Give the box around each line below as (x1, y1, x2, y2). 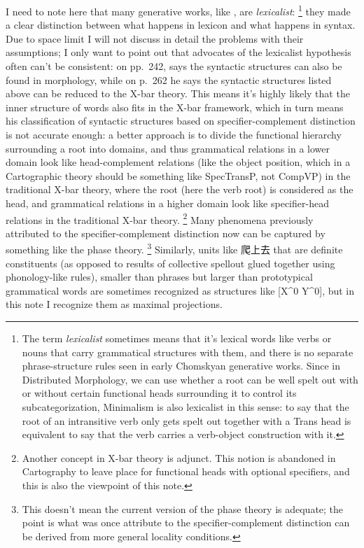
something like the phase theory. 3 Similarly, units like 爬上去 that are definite (6, 240, 343, 257)
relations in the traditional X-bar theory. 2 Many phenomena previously (6, 210, 314, 227)
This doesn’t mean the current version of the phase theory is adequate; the (22, 501, 344, 516)
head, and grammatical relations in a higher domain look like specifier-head (6, 195, 329, 210)
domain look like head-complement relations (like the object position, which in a (6, 155, 351, 169)
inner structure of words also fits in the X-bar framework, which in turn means (6, 99, 344, 114)
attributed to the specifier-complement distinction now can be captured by (6, 225, 325, 240)
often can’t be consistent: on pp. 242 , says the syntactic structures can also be (6, 59, 342, 73)
